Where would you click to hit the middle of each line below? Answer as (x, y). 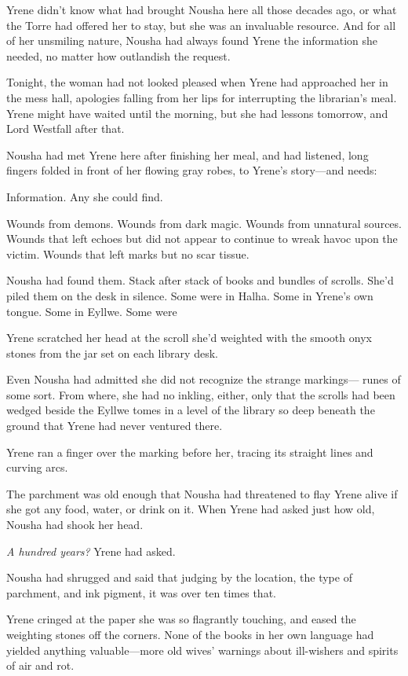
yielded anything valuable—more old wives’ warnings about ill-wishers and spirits (202, 650)
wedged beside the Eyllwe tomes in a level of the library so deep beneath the (191, 410)
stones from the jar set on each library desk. (112, 353)
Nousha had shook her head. (75, 525)
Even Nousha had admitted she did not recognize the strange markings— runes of (204, 379)
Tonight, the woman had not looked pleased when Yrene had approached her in (197, 82)
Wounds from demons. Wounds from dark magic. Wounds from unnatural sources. (204, 223)
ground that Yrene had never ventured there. (115, 426)
